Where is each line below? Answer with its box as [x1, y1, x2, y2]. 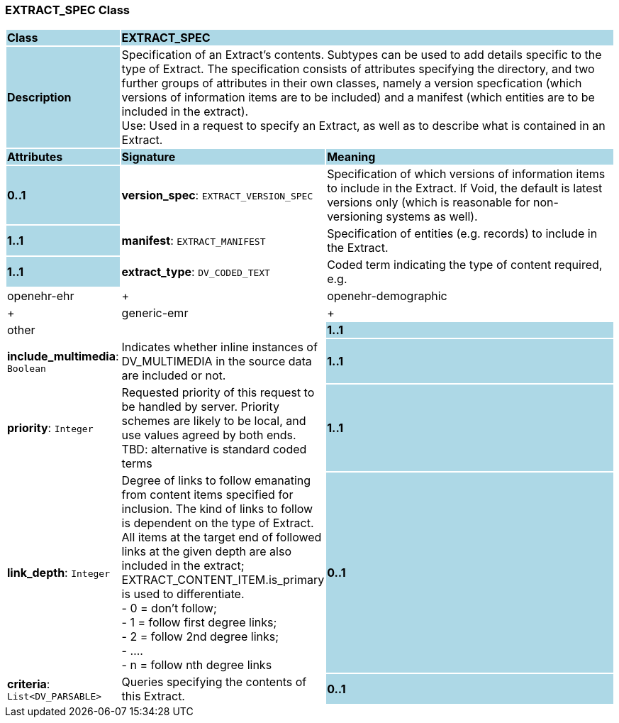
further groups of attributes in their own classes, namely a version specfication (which [121, 76, 582, 91]
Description [7, 90, 72, 105]
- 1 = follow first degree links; [121, 615, 277, 630]
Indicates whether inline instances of [121, 340, 318, 355]
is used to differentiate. [121, 587, 245, 602]
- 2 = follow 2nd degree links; [121, 629, 279, 644]
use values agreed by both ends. [121, 428, 296, 443]
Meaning [327, 150, 376, 165]
